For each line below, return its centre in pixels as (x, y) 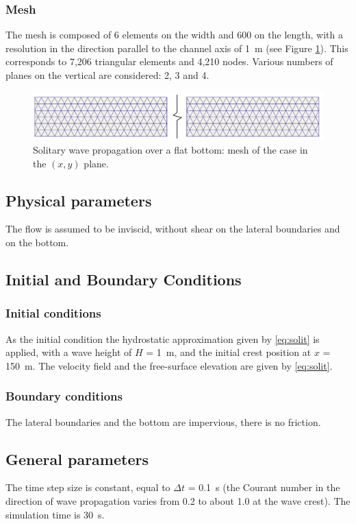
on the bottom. (37, 242)
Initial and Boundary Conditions (124, 279)
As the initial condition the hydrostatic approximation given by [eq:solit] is (163, 338)
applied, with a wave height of (69, 352)
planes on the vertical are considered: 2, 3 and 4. (107, 75)
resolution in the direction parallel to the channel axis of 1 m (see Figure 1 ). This (177, 48)
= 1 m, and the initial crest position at (229, 352)
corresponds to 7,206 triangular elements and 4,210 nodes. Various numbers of (169, 61)
